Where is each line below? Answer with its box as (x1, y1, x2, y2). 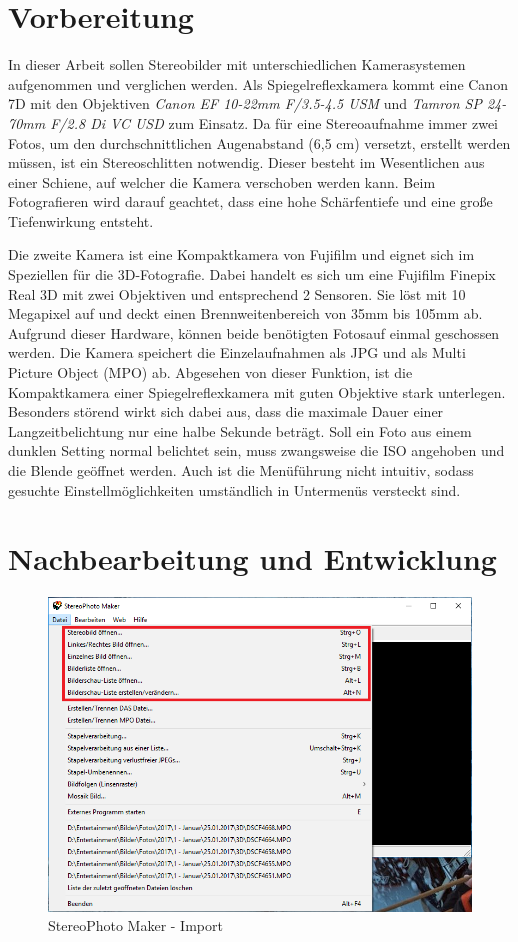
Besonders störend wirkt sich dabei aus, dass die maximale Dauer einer (8, 401, 444, 422)
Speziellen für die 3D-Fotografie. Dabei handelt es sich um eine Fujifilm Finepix (8, 264, 496, 285)
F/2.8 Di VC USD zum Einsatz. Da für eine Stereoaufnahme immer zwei (50, 112, 498, 133)
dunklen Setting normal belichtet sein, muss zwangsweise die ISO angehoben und (8, 440, 505, 461)
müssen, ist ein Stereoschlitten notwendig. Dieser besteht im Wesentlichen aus (8, 152, 485, 173)
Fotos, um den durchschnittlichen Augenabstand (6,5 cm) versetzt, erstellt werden (8, 132, 511, 153)
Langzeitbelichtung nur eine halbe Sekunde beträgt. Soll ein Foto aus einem (8, 420, 472, 441)
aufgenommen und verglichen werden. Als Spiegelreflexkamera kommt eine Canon (8, 73, 508, 94)
